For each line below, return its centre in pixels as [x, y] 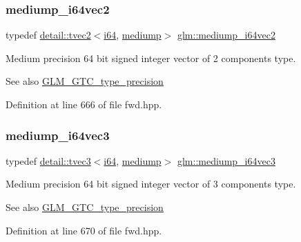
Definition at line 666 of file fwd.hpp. [84, 104]
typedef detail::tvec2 [48, 35]
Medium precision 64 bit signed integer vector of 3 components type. [151, 184]
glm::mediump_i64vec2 [226, 35]
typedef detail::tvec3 [48, 160]
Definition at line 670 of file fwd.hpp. [84, 230]
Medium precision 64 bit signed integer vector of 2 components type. [151, 58]
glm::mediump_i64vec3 [226, 160]
